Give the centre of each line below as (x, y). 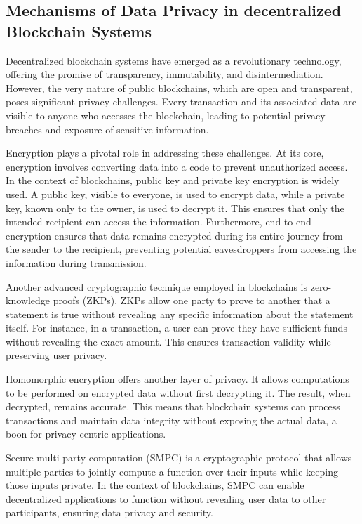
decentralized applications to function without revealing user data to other (166, 498)
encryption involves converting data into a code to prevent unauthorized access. (177, 166)
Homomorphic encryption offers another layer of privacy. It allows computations (177, 379)
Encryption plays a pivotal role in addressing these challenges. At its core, (165, 153)
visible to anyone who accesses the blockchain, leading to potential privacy (166, 115)
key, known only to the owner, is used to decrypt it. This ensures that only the (175, 208)
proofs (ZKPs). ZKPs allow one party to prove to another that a (192, 300)
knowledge (28, 300)
